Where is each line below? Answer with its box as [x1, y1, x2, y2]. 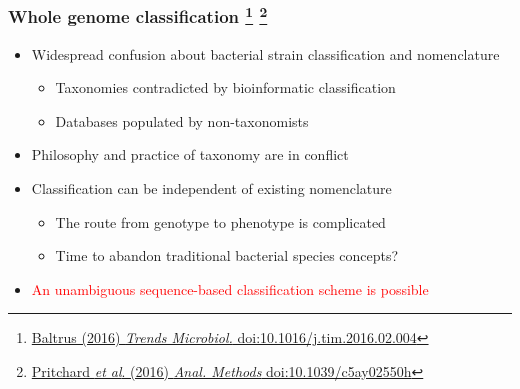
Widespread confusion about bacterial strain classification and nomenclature [31, 43, 500, 64]
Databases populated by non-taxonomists [55, 110, 309, 131]
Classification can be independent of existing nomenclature [31, 178, 392, 199]
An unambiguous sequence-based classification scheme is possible [31, 278, 429, 299]
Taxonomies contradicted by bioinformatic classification [55, 77, 396, 98]
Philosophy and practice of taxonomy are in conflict [31, 144, 349, 165]
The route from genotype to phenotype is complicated [55, 211, 386, 232]
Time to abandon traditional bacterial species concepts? [55, 245, 399, 266]
